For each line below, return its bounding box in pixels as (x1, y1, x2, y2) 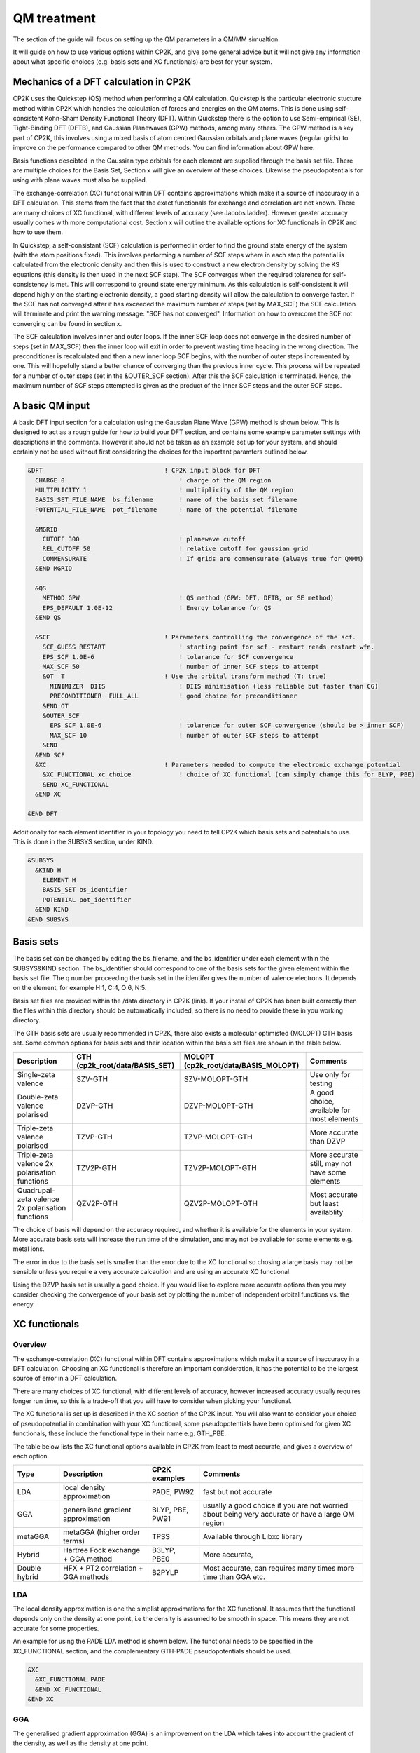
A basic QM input (13, 400, 90, 412)
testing (309, 1078, 332, 1088)
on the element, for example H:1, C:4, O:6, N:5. (13, 984, 147, 992)
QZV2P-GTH (76, 1198, 118, 1208)
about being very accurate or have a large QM (203, 1510, 355, 1520)
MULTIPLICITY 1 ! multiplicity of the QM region (35, 486, 294, 494)
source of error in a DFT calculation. (13, 1374, 118, 1383)
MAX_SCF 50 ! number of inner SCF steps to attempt (42, 663, 320, 671)
